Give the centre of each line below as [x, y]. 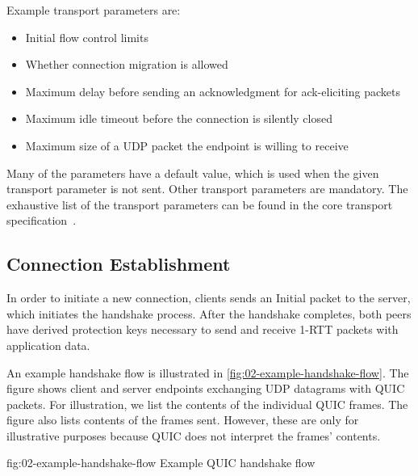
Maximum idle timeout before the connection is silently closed [179, 118]
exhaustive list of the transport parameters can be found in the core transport [200, 204]
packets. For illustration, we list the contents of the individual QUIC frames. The [207, 404]
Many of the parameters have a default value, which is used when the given [193, 173]
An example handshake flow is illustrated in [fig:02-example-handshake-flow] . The [208, 372]
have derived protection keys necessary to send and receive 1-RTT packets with [203, 329]
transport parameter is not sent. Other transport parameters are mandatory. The [207, 189]
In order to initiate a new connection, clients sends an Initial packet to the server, [209, 298]
